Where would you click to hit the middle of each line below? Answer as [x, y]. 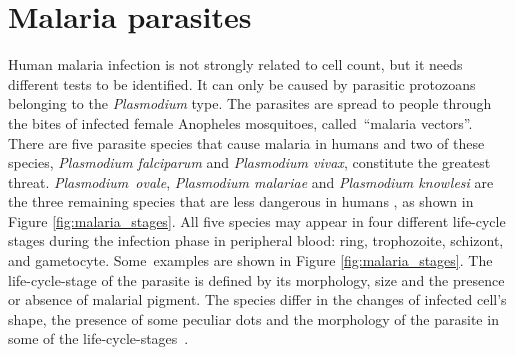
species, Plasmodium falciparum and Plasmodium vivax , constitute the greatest [249, 162]
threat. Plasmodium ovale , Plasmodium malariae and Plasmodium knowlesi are [251, 181]
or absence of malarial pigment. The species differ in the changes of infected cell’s [257, 299]
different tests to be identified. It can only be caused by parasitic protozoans [242, 83]
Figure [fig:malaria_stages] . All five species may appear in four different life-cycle [257, 220]
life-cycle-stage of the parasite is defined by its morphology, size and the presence [256, 279]
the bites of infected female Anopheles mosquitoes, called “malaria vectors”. [240, 122]
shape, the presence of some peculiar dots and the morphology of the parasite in [253, 318]
